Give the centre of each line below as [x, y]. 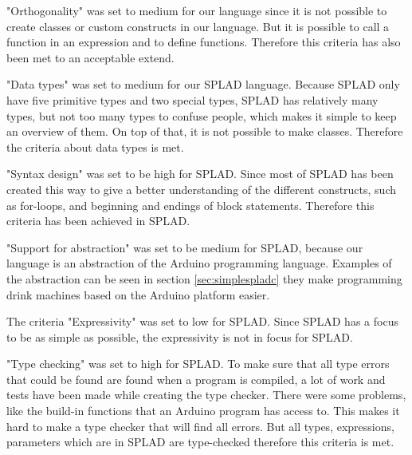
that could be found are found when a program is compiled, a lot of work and [196, 379]
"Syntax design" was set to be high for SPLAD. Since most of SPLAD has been [200, 174]
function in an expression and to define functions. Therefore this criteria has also [204, 42]
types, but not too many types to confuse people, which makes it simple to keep [202, 115]
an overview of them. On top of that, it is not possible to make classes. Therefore [205, 131]
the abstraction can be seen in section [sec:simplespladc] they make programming [204, 278]
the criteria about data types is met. [95, 146]
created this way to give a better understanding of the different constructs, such [202, 189]
